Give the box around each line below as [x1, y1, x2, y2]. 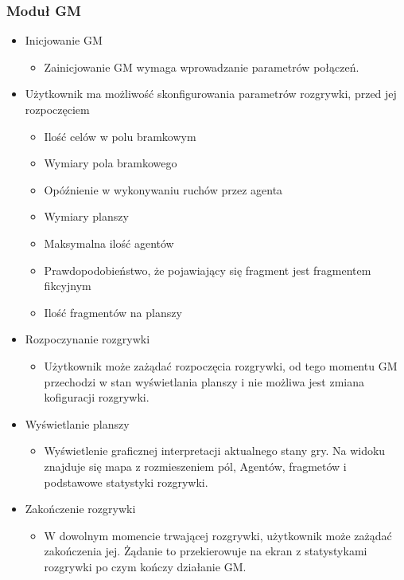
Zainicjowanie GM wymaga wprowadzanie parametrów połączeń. [44, 58, 359, 75]
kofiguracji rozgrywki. [44, 389, 150, 406]
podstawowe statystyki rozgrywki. [44, 473, 208, 490]
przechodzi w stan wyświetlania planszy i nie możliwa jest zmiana [44, 373, 365, 390]
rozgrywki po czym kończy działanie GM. [44, 558, 247, 574]
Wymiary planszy [44, 208, 129, 225]
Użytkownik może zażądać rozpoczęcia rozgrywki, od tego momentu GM [44, 357, 398, 374]
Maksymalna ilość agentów [44, 234, 174, 251]
